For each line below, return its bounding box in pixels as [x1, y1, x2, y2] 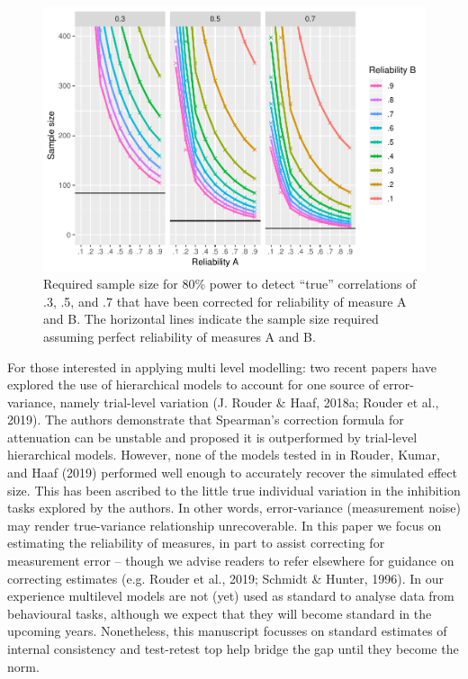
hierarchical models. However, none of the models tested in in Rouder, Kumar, [7, 445, 440, 464]
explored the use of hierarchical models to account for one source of [7, 375, 380, 394]
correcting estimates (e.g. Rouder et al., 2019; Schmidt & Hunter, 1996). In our [7, 568, 445, 587]
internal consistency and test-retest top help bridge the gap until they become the [7, 639, 459, 657]
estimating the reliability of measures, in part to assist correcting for [7, 533, 385, 552]
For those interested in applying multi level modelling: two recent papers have [7, 357, 436, 376]
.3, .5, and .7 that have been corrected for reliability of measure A [43, 291, 407, 310]
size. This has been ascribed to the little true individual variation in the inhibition [7, 480, 461, 499]
